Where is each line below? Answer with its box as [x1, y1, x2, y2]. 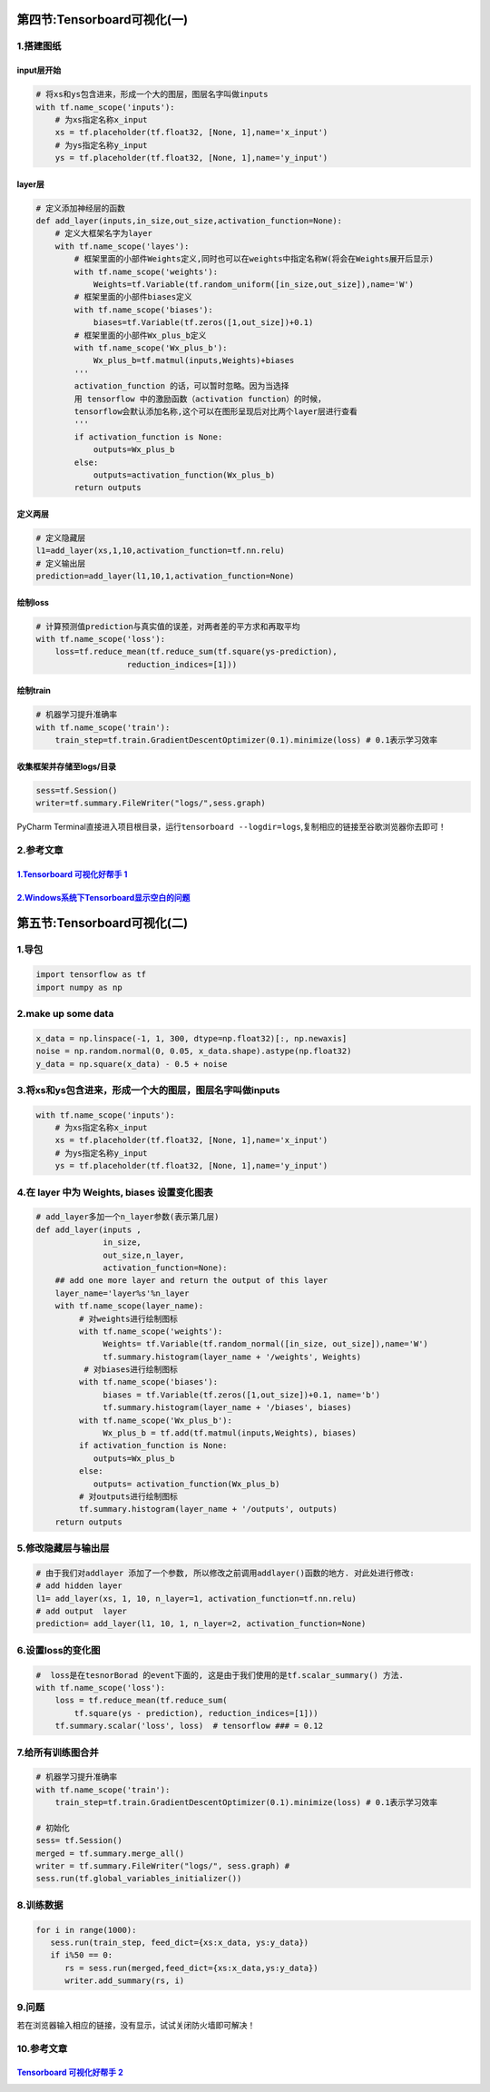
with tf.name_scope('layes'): [54, 241, 190, 252]
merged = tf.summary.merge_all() [35, 1848, 185, 1859]
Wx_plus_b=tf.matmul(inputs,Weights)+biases [93, 355, 295, 366]
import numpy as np [35, 982, 122, 992]
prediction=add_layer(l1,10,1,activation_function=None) [35, 571, 295, 581]
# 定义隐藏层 [35, 532, 86, 543]
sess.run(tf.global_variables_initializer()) [35, 1873, 242, 1884]
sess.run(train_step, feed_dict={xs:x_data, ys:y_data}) [50, 1937, 309, 1948]
